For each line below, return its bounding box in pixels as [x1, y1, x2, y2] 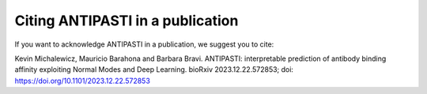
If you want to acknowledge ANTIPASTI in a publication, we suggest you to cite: [14, 39, 274, 49]
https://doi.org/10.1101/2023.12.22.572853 [14, 76, 150, 85]
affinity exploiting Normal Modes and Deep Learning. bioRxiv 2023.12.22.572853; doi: [14, 65, 294, 74]
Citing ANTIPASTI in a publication [14, 12, 239, 29]
